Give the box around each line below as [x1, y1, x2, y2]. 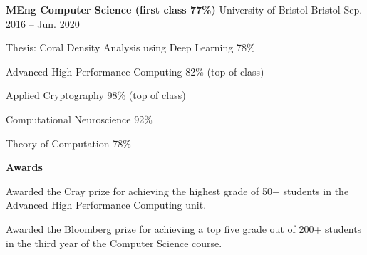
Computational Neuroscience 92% [6, 111, 153, 126]
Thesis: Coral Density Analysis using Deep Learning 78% [6, 40, 255, 55]
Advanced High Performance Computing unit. [6, 197, 207, 212]
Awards [6, 160, 43, 175]
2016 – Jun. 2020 [6, 16, 80, 31]
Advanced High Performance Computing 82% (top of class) [6, 63, 264, 78]
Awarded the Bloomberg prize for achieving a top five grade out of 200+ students [6, 221, 362, 236]
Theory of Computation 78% [6, 135, 131, 150]
